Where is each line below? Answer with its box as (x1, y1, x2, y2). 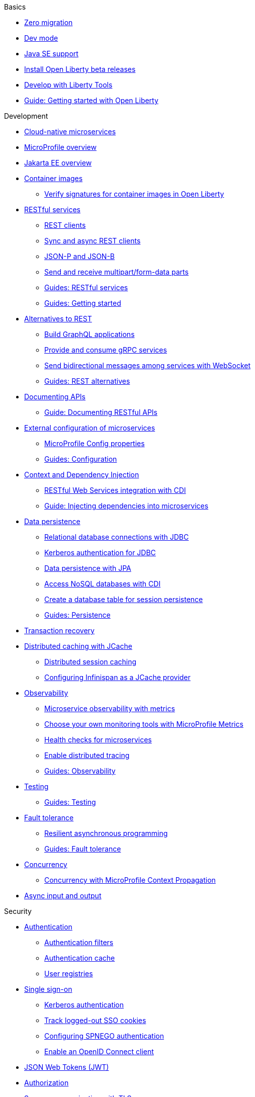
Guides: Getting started (44, 299, 121, 307)
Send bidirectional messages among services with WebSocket (44, 361, 251, 370)
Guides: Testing (44, 798, 96, 806)
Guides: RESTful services (44, 283, 128, 292)
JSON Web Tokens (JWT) (24, 1063, 109, 1071)
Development (4, 112, 48, 120)
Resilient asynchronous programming (44, 829, 168, 837)
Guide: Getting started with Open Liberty (24, 96, 158, 105)
